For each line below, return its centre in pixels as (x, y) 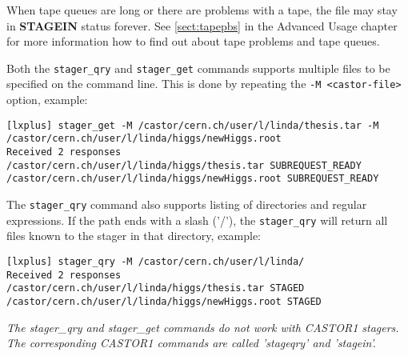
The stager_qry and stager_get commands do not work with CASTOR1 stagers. (203, 327)
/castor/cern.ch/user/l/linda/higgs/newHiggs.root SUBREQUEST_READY (193, 179)
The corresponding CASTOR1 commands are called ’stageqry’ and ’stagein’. (191, 343)
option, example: (47, 100)
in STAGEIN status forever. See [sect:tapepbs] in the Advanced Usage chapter (202, 25)
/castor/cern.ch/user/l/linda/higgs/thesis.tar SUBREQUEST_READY (184, 165)
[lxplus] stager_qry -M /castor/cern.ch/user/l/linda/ (156, 261)
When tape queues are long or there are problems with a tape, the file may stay (202, 10)
